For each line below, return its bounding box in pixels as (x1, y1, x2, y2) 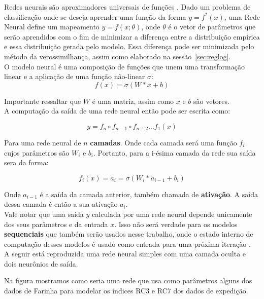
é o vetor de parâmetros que (168, 21, 256, 32)
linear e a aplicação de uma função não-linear (4, 71, 145, 82)
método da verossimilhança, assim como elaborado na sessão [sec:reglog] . (4, 51, 231, 61)
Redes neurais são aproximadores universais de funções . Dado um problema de (4, 2, 251, 12)
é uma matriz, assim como (92, 95, 174, 106)
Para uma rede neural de (4, 137, 81, 147)
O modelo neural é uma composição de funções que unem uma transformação (4, 61, 245, 71)
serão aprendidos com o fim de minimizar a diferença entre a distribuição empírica (4, 31, 260, 42)
